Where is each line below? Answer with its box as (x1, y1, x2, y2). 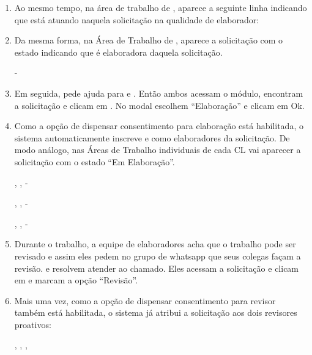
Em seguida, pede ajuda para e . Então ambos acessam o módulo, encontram (14, 86, 303, 99)
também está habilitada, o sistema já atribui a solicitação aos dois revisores (14, 306, 297, 319)
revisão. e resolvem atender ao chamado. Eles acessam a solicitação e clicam (14, 261, 299, 274)
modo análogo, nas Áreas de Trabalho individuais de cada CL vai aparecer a (14, 143, 301, 156)
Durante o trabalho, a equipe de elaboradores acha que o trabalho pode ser (14, 237, 296, 250)
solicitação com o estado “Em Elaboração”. (14, 155, 175, 168)
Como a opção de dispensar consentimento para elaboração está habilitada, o (14, 119, 303, 132)
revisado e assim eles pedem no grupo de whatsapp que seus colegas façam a (14, 249, 301, 262)
